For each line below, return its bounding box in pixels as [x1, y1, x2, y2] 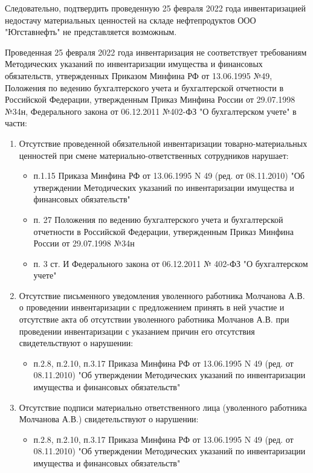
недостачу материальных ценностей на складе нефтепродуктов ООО [5, 13, 256, 26]
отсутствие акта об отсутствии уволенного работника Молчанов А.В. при [19, 313, 289, 326]
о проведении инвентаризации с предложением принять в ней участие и [19, 301, 285, 314]
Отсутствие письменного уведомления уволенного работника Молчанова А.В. [19, 289, 305, 301]
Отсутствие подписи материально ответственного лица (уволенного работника [19, 401, 307, 413]
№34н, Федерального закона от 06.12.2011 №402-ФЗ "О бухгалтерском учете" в [5, 105, 297, 117]
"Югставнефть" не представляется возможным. [5, 25, 177, 38]
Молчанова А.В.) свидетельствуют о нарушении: [19, 413, 199, 425]
